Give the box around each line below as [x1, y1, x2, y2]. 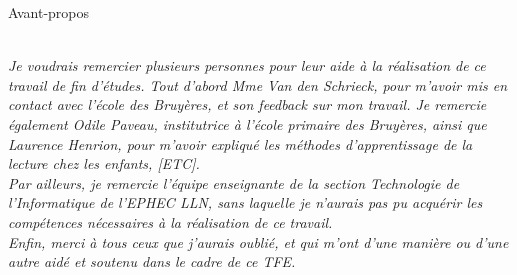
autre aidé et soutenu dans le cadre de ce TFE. [8, 251, 296, 272]
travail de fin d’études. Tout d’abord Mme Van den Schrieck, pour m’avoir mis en [8, 74, 508, 95]
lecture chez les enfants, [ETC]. [8, 153, 200, 174]
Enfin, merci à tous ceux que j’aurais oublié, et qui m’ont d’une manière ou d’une [8, 231, 509, 252]
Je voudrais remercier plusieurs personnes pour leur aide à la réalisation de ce [8, 55, 486, 76]
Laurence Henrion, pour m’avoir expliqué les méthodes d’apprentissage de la [8, 133, 473, 154]
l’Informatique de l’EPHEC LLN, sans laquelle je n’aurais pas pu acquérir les [8, 192, 483, 213]
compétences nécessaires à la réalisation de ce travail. [8, 211, 333, 232]
